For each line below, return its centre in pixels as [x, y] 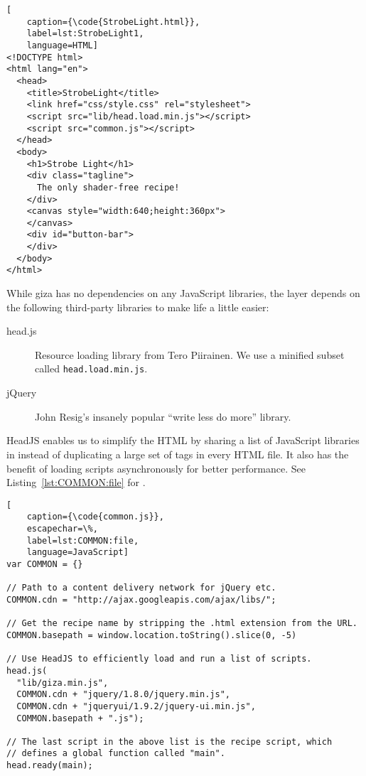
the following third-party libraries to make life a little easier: [138, 307]
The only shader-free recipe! [108, 187]
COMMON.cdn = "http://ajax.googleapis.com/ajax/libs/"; [141, 599]
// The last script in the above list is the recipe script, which [169, 742]
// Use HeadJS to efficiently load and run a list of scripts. [159, 659]
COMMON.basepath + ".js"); [80, 718]
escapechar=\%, [62, 529]
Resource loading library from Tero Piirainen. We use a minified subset [190, 354]
